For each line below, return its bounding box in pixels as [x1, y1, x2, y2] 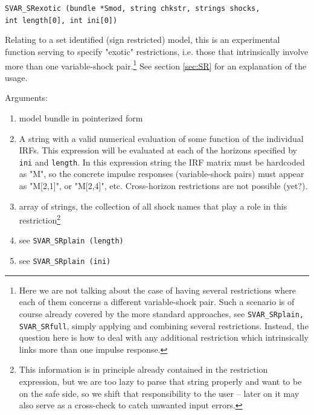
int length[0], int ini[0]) [5, 16, 118, 25]
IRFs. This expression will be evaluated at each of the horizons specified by [19, 144, 297, 156]
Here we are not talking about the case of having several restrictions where [19, 283, 296, 296]
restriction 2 [19, 212, 61, 226]
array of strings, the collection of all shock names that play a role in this [19, 199, 287, 212]
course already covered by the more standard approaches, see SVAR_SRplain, [19, 307, 304, 320]
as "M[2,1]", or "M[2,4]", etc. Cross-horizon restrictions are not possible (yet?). [19, 179, 308, 191]
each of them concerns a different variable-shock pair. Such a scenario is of [19, 295, 295, 308]
